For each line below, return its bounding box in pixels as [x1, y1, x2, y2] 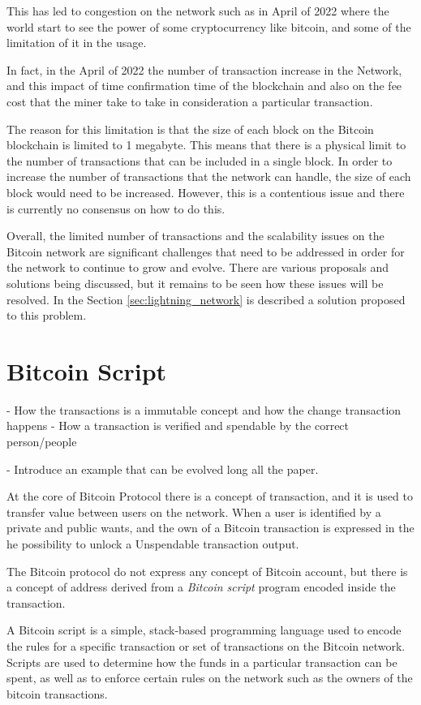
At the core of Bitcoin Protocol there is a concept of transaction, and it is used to [6, 488, 413, 505]
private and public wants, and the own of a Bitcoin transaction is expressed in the [6, 519, 415, 536]
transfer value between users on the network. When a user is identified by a [6, 503, 381, 520]
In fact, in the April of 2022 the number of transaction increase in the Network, [6, 61, 402, 78]
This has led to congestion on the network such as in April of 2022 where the [6, 2, 389, 19]
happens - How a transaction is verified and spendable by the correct [6, 417, 350, 434]
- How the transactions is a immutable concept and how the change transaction [6, 401, 402, 418]
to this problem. [6, 307, 87, 324]
